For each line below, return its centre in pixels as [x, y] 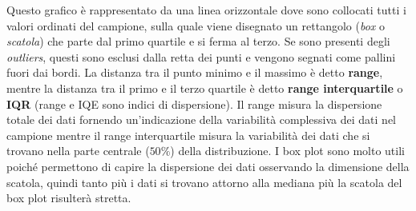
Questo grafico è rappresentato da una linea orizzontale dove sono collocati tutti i [206, 10]
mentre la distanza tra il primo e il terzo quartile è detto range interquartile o [205, 88]
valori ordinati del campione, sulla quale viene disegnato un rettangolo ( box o [196, 25]
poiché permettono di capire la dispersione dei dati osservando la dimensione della [208, 166]
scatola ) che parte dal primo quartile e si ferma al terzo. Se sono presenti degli [198, 41]
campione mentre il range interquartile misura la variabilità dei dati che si [188, 135]
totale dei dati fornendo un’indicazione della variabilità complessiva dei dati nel [201, 119]
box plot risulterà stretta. [69, 198]
